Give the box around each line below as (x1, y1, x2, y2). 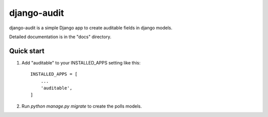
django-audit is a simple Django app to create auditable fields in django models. (9, 25, 173, 31)
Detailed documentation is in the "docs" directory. (9, 34, 112, 40)
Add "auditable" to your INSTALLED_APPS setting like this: (21, 59, 141, 65)
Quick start (9, 47, 45, 55)
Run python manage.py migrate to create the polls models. (21, 103, 142, 109)
